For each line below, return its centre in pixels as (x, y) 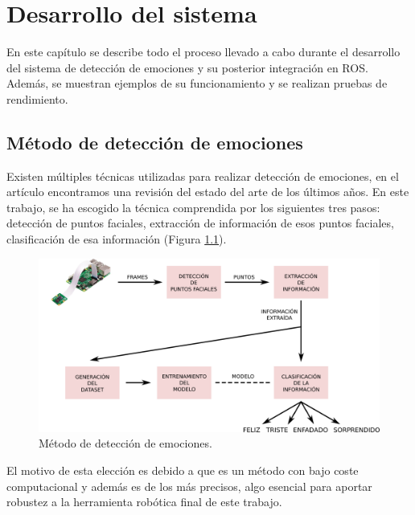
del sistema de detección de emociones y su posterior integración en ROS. (187, 67)
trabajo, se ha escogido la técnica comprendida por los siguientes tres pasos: (193, 207)
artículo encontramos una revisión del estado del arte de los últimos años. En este (208, 192)
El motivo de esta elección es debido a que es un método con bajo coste (183, 470)
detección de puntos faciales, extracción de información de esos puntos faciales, (200, 223)
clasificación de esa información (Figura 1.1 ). (117, 239)
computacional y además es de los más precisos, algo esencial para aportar (189, 486)
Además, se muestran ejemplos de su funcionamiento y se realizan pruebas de (197, 83)
